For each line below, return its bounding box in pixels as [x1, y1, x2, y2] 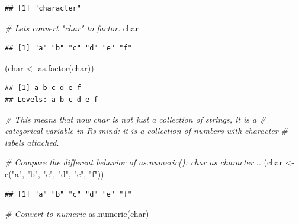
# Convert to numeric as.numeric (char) [5, 207, 149, 220]
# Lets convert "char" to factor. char [5, 21, 139, 34]
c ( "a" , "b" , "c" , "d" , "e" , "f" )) [5, 167, 104, 180]
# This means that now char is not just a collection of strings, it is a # [5, 113, 266, 125]
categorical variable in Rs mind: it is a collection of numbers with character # [5, 124, 288, 137]
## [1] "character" [5, 4, 81, 12]
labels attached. [5, 136, 59, 148]
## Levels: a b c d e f [5, 95, 98, 104]
